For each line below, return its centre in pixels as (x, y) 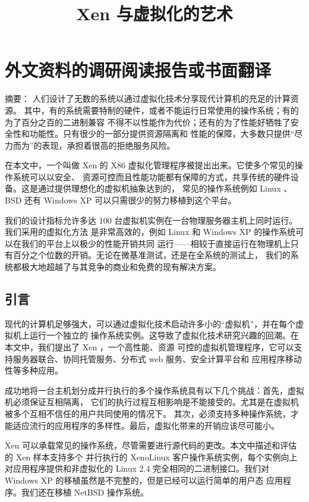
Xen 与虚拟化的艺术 (154, 13)
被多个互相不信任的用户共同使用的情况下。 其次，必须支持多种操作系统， (148, 413)
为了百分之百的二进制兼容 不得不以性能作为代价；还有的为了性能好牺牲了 (148, 122)
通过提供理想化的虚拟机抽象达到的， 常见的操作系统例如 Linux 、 (165, 188)
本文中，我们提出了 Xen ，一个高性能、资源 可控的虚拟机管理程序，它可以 (149, 347)
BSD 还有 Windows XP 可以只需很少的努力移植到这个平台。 (121, 200)
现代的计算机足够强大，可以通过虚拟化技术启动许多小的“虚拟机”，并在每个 (150, 323)
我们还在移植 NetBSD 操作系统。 (85, 492)
